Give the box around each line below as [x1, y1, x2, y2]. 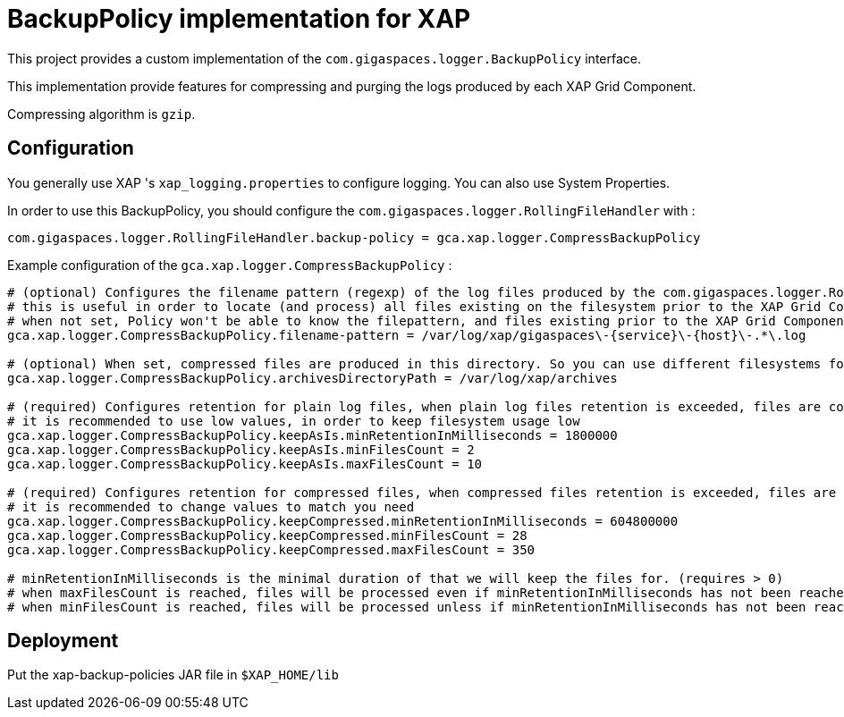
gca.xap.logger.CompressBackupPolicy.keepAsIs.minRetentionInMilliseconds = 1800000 [7, 427, 618, 443]
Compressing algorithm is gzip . [7, 105, 196, 122]
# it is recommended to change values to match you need [7, 499, 415, 514]
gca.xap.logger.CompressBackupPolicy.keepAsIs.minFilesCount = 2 [7, 442, 475, 457]
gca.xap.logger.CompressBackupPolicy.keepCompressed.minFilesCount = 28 [7, 527, 527, 543]
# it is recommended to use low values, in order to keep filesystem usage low [7, 413, 580, 428]
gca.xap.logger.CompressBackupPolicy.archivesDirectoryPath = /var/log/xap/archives [7, 370, 618, 385]
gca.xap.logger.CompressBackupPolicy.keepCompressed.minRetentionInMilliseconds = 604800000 [7, 513, 679, 528]
